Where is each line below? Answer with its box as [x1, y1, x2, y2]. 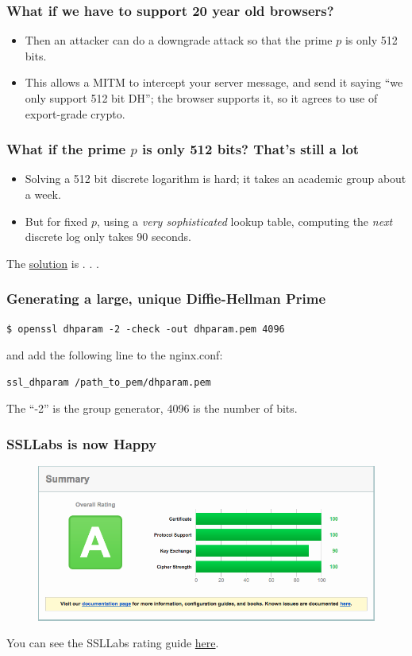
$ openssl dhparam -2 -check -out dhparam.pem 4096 [6, 323, 285, 335]
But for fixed [25, 212, 88, 229]
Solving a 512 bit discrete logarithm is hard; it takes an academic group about [25, 170, 406, 187]
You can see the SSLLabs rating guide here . [6, 635, 219, 651]
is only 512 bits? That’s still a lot [142, 139, 360, 159]
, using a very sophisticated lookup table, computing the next [96, 212, 393, 229]
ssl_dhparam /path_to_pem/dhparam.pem [6, 376, 211, 388]
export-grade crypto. [25, 105, 125, 122]
